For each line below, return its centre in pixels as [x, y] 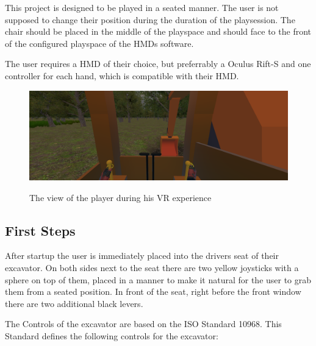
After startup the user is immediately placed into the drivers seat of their [142, 256]
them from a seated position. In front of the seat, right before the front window [153, 291]
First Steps [40, 230]
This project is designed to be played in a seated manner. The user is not [142, 7]
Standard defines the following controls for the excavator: [112, 335]
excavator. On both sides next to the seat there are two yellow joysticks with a [152, 267]
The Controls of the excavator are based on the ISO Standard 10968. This [143, 324]
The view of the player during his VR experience [120, 197]
